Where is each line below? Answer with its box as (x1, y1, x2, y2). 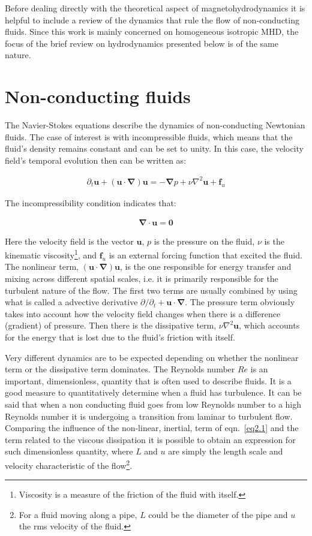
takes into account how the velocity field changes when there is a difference (5, 307, 281, 320)
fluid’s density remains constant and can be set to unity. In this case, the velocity (5, 142, 304, 155)
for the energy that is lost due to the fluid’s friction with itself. (5, 331, 235, 344)
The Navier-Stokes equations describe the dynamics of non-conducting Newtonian (5, 119, 305, 131)
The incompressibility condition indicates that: (5, 197, 176, 209)
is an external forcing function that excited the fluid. (109, 248, 302, 261)
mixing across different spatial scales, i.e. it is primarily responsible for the (5, 272, 278, 285)
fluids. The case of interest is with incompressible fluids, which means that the (5, 130, 293, 143)
